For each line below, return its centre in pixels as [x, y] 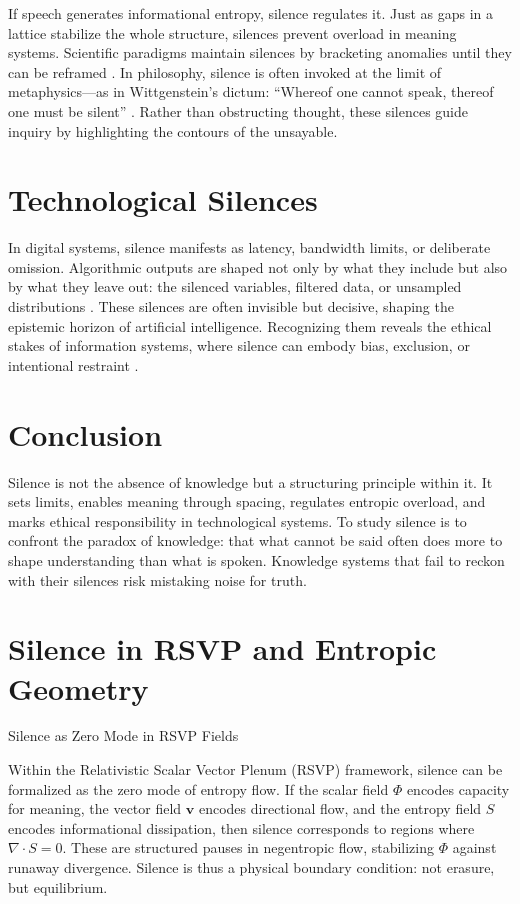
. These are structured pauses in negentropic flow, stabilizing [248, 847]
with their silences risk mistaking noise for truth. [157, 579]
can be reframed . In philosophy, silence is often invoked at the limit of [225, 71]
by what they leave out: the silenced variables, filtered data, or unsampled [235, 286]
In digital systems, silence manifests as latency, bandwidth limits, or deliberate [249, 247]
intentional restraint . [73, 364]
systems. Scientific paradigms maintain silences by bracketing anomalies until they [260, 52]
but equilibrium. [58, 886]
